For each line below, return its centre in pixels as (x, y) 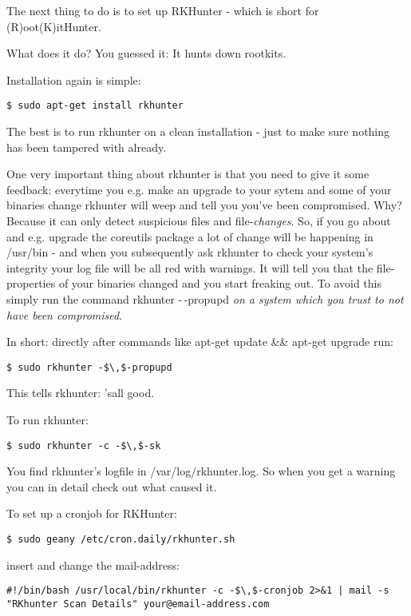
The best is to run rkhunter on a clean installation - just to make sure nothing (198, 131)
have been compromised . (65, 314)
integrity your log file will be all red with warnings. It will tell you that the (190, 267)
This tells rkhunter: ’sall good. (81, 393)
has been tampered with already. (87, 147)
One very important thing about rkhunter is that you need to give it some (188, 174)
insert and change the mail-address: (93, 564)
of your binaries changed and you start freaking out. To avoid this (220, 283)
